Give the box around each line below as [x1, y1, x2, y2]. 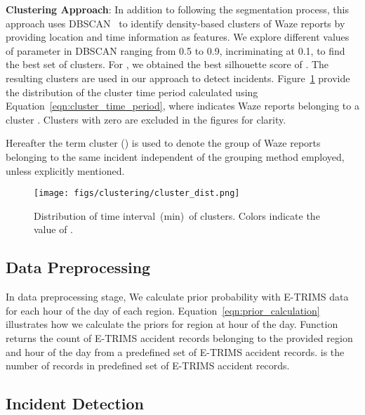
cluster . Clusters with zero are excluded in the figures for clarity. [6, 112, 286, 126]
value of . [34, 222, 73, 237]
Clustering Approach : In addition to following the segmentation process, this [6, 2, 349, 16]
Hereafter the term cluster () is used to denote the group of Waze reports [6, 136, 321, 150]
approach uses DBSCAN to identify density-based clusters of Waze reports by [6, 15, 345, 30]
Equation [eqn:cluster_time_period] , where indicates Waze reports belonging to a [6, 98, 359, 113]
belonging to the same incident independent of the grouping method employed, [6, 149, 345, 164]
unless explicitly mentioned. [6, 163, 125, 178]
